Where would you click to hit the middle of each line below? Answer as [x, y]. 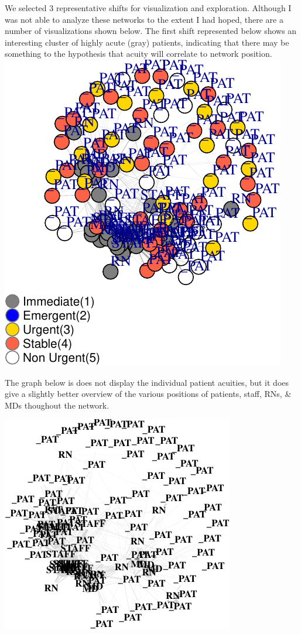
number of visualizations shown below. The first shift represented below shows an [151, 31]
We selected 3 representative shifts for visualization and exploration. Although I [148, 8]
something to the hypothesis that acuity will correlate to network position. [138, 54]
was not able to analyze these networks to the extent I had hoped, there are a [144, 19]
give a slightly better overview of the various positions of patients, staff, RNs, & [148, 394]
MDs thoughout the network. [57, 405]
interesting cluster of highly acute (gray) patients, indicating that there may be [147, 42]
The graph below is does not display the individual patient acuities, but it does [147, 382]
